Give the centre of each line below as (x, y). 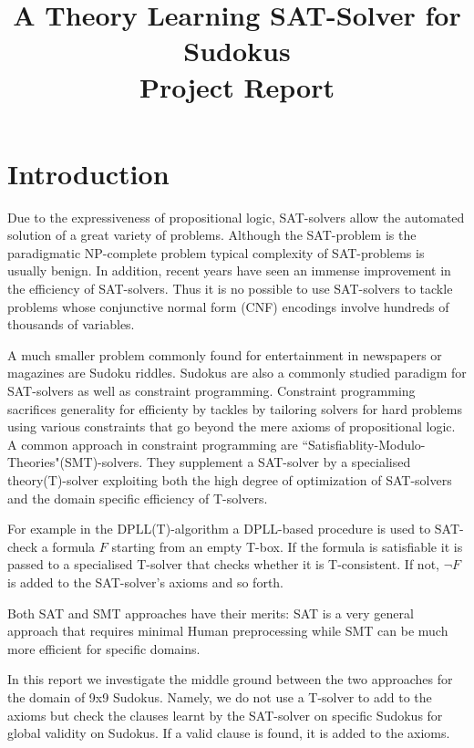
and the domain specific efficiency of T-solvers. (138, 498)
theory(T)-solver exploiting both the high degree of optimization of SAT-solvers (230, 480)
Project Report (237, 86)
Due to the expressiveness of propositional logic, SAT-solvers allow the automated (236, 217)
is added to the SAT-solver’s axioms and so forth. (146, 582)
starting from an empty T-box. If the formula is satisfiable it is (287, 546)
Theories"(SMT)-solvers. (75, 462)
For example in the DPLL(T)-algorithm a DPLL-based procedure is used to (219, 529)
